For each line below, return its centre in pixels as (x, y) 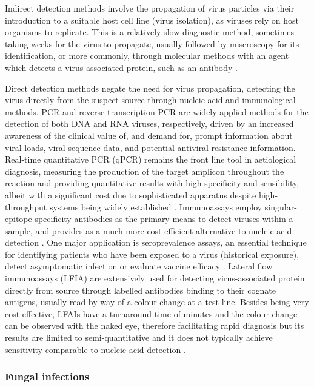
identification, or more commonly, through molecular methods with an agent (147, 56)
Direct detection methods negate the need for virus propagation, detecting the (150, 88)
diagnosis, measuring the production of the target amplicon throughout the (145, 171)
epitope (18, 219)
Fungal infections (47, 376)
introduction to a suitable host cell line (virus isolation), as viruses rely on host (152, 20)
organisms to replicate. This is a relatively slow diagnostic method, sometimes (150, 32)
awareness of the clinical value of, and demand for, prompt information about (149, 135)
